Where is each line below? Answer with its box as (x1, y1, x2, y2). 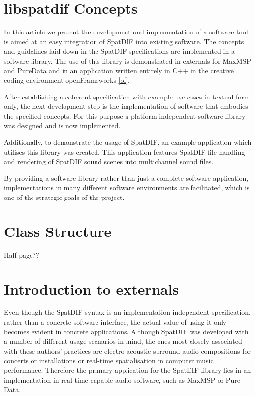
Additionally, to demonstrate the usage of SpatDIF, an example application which (4, 137, 252, 147)
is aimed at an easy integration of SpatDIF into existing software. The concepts (4, 36, 244, 46)
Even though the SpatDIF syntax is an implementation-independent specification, (4, 307, 251, 317)
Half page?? (4, 249, 39, 260)
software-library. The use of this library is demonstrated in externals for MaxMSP (4, 55, 251, 66)
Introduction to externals (4, 278, 179, 298)
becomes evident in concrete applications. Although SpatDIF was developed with (4, 326, 249, 336)
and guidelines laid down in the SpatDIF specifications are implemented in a (4, 46, 235, 56)
